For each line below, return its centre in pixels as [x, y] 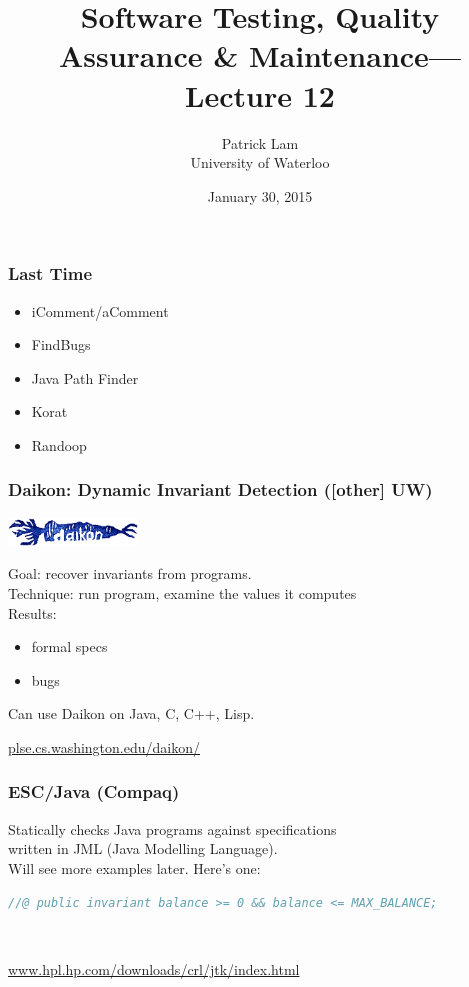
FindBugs [61, 344]
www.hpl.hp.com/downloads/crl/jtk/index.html [154, 968]
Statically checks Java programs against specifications [172, 828]
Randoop [59, 444]
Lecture [238, 94]
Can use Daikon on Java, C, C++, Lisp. [131, 713]
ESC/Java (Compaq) [94, 791]
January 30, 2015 [260, 195]
